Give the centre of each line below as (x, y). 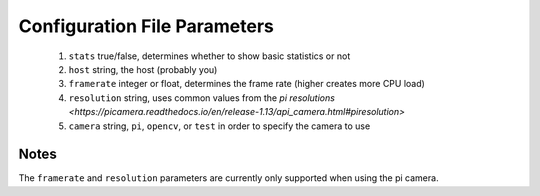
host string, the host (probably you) (143, 69)
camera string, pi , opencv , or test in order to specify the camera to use (219, 126)
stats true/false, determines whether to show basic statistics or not (209, 56)
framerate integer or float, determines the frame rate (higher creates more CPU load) (246, 84)
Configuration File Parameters (146, 26)
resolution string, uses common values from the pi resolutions (201, 97)
